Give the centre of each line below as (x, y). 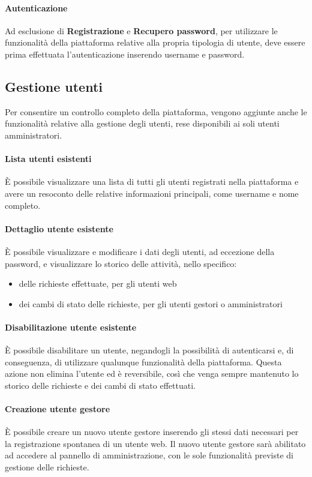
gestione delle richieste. (47, 467)
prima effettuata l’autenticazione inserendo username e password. (125, 54)
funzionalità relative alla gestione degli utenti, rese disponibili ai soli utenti (142, 123)
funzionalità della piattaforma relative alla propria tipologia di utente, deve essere (155, 42)
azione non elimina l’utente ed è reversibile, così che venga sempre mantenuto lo (152, 373)
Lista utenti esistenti (48, 159)
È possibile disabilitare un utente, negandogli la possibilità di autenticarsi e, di (149, 350)
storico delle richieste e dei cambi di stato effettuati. (100, 385)
